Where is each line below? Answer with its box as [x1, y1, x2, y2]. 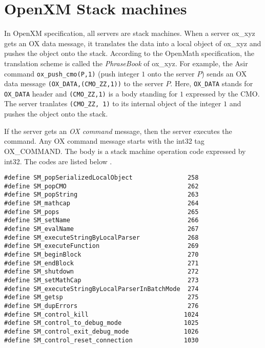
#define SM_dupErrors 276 [4, 302, 199, 310]
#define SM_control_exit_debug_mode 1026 [4, 327, 199, 335]
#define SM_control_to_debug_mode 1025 [4, 319, 199, 327]
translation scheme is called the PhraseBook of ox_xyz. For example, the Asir [4, 57, 248, 68]
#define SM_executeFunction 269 [4, 242, 199, 250]
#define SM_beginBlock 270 [4, 251, 199, 258]
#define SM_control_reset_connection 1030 [4, 336, 199, 344]
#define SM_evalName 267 [4, 225, 199, 233]
